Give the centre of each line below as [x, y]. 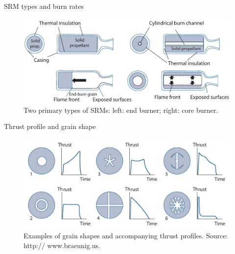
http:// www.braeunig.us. [62, 245]
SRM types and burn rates [44, 6]
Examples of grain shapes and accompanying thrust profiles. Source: [126, 236]
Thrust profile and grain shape [50, 126]
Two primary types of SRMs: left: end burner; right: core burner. [121, 110]
